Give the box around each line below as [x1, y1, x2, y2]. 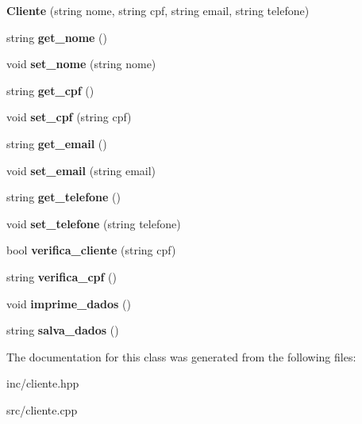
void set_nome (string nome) [6, 55, 156, 72]
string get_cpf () [6, 82, 94, 98]
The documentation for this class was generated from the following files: [6, 348, 356, 365]
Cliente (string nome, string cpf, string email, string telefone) [6, 2, 310, 18]
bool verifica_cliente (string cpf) [6, 242, 176, 258]
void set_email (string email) [6, 162, 156, 178]
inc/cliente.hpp [6, 375, 79, 392]
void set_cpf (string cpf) [6, 109, 132, 125]
